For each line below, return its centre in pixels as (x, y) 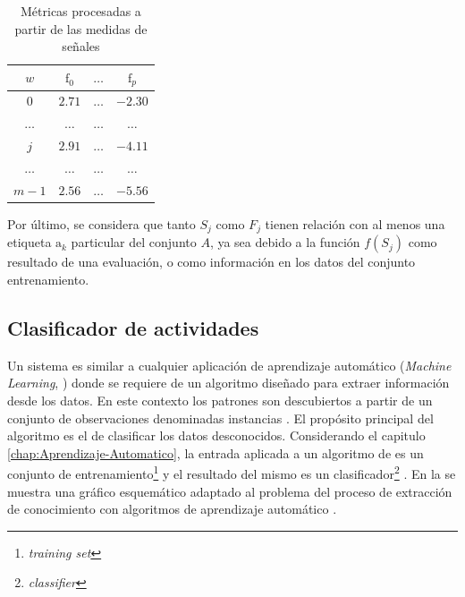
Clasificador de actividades (133, 327)
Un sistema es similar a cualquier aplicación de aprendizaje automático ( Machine (229, 365)
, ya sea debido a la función (285, 242)
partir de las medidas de (81, 28)
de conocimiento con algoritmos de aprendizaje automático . (172, 509)
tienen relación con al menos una (355, 223)
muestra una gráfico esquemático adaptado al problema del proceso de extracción (230, 491)
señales (81, 46)
